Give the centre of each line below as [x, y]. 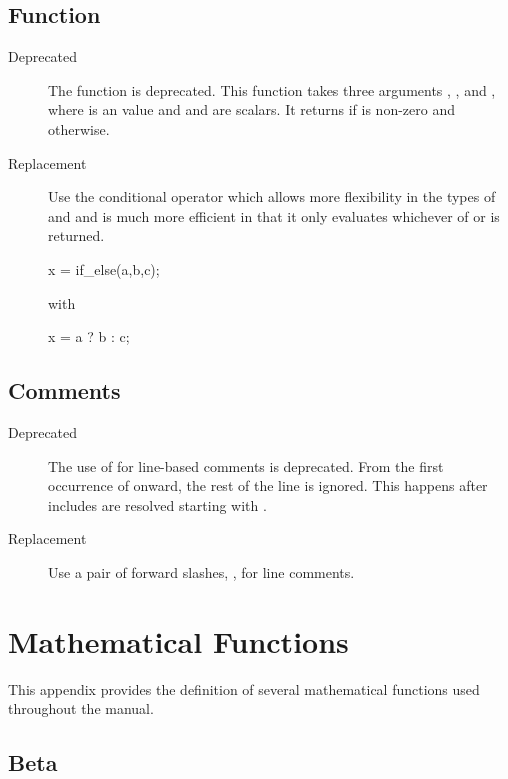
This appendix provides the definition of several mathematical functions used [244, 688]
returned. [76, 235]
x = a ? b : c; [89, 336]
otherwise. [79, 128]
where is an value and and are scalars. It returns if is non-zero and [251, 109]
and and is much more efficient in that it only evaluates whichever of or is [274, 215]
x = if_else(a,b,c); [104, 268]
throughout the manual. [81, 708]
